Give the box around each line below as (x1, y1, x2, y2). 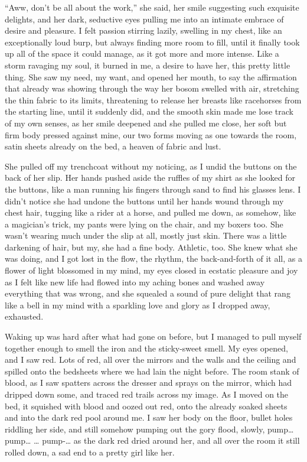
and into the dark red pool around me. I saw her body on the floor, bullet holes (5, 411, 293, 424)
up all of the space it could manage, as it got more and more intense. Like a (5, 47, 279, 60)
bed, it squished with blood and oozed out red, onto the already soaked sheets (5, 399, 288, 412)
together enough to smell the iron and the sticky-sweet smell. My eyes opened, (5, 341, 288, 354)
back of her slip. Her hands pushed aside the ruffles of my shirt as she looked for (5, 171, 295, 184)
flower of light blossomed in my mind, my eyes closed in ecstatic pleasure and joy (5, 264, 298, 276)
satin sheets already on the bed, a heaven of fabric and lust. (5, 140, 221, 152)
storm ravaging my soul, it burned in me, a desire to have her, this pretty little (5, 58, 290, 71)
